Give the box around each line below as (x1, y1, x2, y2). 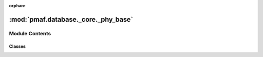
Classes (9, 43, 26, 49)
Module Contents (9, 30, 51, 37)
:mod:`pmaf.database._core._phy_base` (9, 15, 133, 24)
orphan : (9, 3, 26, 8)
